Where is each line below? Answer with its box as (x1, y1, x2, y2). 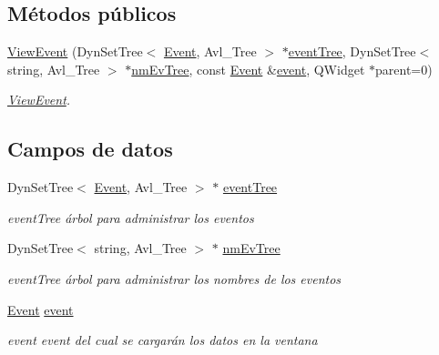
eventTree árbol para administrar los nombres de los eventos (7, 269, 342, 288)
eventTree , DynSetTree (288, 42, 416, 61)
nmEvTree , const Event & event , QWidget (131, 59, 365, 78)
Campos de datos (7, 135, 173, 163)
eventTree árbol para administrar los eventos (7, 208, 254, 227)
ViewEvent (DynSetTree (7, 42, 143, 61)
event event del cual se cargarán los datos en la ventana (7, 330, 318, 350)
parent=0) (375, 59, 433, 78)
